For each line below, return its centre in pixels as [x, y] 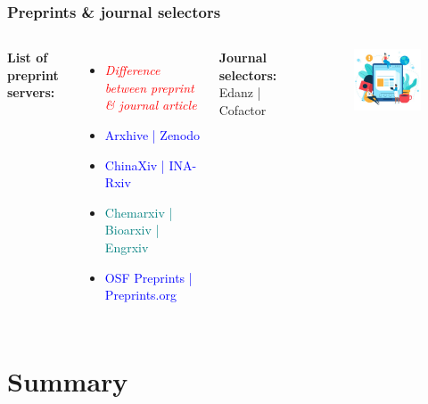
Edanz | [240, 92]
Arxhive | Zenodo [152, 135]
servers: [31, 92]
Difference [132, 70]
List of [28, 58]
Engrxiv [127, 247]
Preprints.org [140, 295]
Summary [68, 380]
